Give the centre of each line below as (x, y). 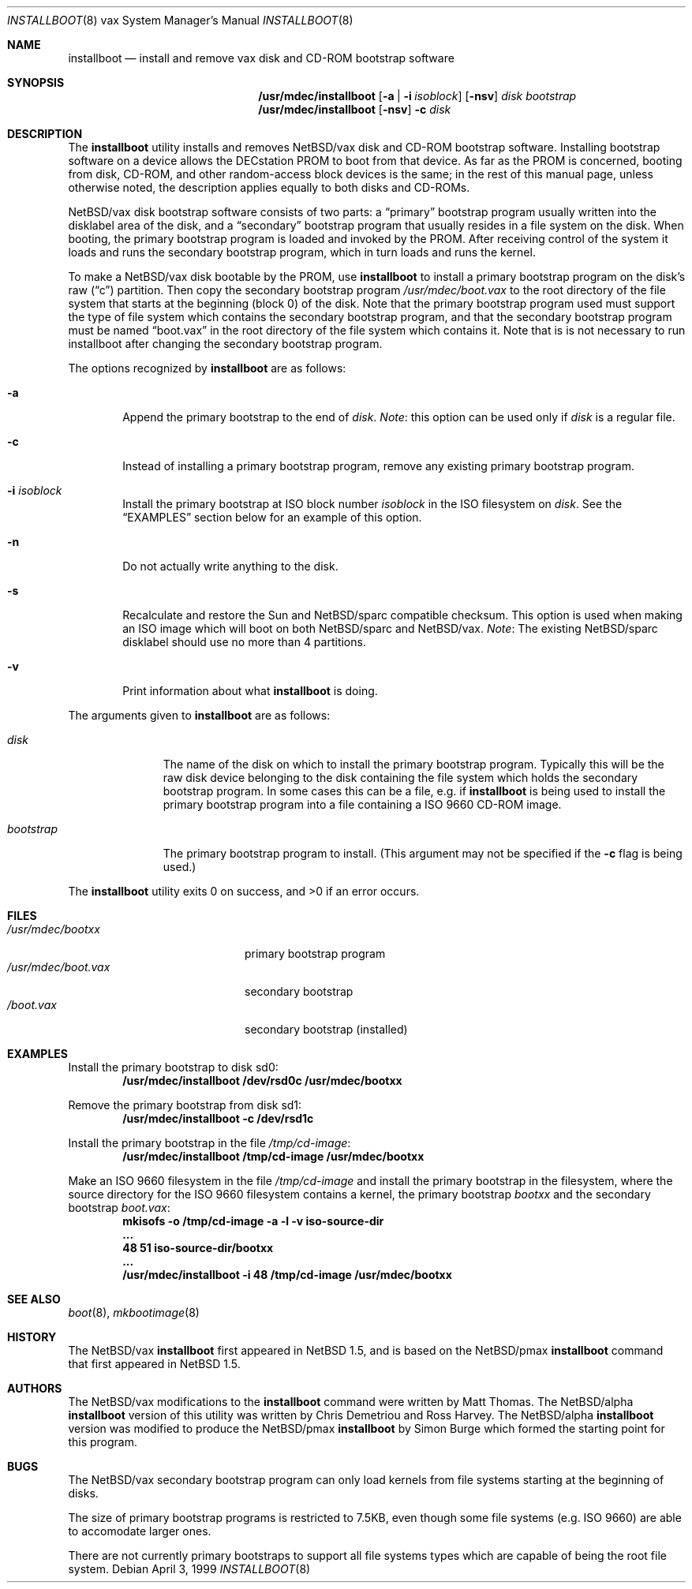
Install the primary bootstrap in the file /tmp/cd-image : (209, 1143)
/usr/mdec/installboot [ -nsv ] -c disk (355, 109)
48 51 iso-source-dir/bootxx (198, 1248)
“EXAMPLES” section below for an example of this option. (272, 517)
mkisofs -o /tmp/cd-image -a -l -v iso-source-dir (253, 1221)
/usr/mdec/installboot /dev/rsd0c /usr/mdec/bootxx (262, 1081)
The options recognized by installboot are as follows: (207, 368)
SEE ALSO (34, 1299)
